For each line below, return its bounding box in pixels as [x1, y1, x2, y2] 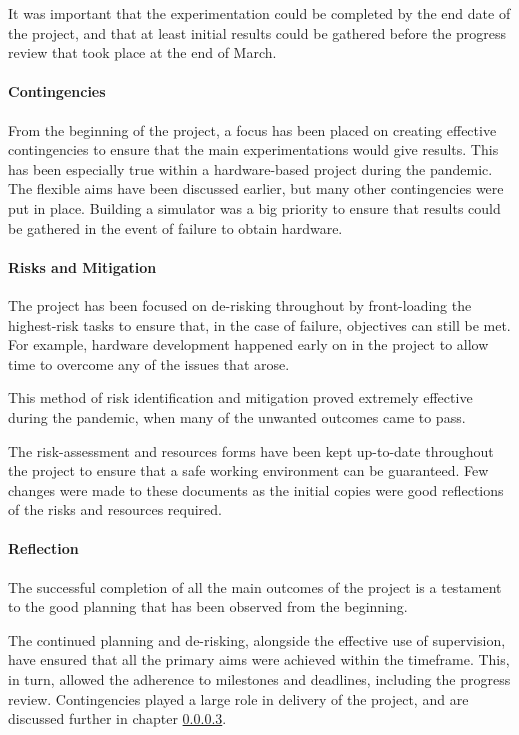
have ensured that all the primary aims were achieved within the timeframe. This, [8, 649, 510, 670]
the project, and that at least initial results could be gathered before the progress [8, 22, 507, 43]
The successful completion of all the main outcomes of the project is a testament [8, 576, 502, 597]
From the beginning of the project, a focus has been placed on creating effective [8, 119, 497, 140]
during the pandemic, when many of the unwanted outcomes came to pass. [8, 406, 466, 427]
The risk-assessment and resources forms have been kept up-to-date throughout [8, 440, 494, 461]
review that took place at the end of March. [8, 42, 277, 63]
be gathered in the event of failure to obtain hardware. [8, 217, 343, 238]
